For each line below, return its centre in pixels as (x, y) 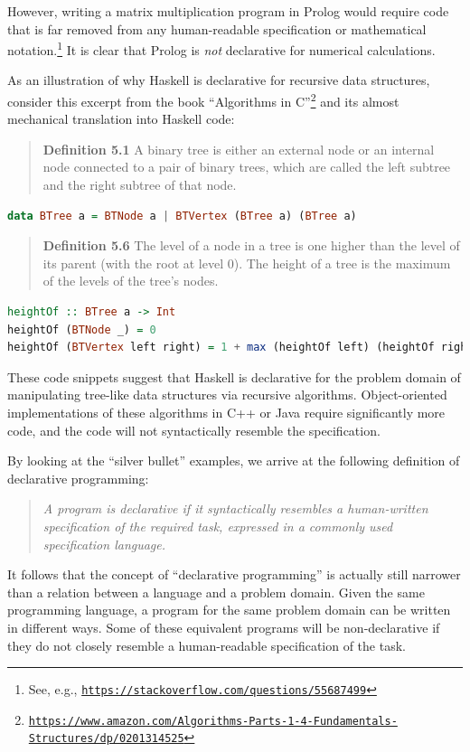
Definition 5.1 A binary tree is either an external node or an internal (239, 149)
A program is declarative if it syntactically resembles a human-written (235, 508)
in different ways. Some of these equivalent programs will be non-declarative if (224, 627)
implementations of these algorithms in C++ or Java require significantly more (226, 412)
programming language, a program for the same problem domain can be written (229, 610)
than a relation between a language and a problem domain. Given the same (216, 592)
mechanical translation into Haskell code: (121, 119)
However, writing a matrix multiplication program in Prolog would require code (228, 11)
